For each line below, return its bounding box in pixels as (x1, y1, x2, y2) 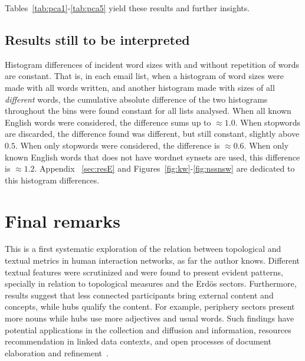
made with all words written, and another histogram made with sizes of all (5, 81, 275, 93)
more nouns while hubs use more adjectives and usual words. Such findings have (5, 312, 294, 324)
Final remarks (5, 208, 120, 232)
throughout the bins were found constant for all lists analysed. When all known (5, 104, 291, 117)
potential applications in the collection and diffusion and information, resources (5, 323, 291, 336)
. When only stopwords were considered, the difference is (15, 139, 220, 151)
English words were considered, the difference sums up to (5, 116, 211, 128)
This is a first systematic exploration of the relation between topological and (5, 242, 281, 255)
